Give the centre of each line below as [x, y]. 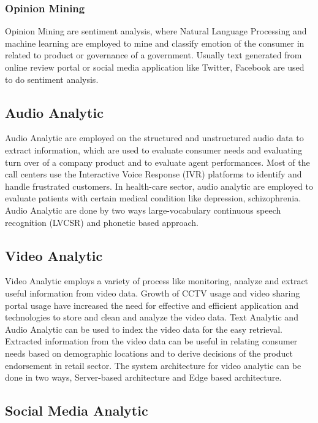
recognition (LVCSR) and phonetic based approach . [102, 222]
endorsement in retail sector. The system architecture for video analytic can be [153, 365]
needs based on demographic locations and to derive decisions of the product [149, 353]
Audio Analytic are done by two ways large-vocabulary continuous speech [143, 210]
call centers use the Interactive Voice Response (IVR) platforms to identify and [153, 174]
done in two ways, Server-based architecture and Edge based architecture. [143, 377]
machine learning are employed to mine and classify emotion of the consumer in [155, 43]
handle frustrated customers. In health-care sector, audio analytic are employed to [159, 186]
